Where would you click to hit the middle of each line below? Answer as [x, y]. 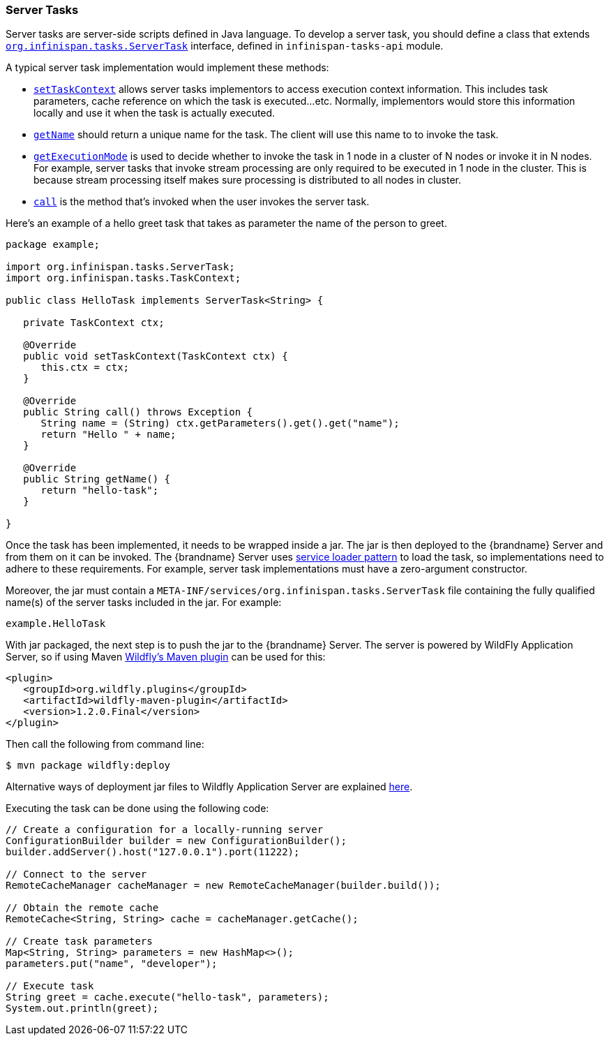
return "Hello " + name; [108, 435]
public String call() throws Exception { [138, 412]
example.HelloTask [56, 624]
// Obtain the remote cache [82, 908]
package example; [53, 245]
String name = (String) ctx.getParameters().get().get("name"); [220, 423]
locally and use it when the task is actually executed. [155, 113]
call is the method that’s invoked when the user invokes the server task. [202, 202]
